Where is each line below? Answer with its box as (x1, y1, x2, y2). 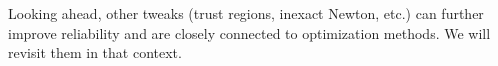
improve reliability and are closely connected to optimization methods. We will (8, 22, 491, 43)
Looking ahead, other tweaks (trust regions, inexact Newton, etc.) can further (8, 3, 484, 23)
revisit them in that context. (8, 42, 182, 63)
